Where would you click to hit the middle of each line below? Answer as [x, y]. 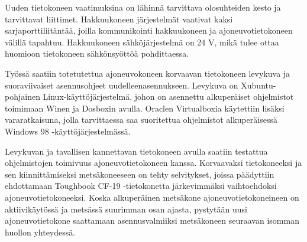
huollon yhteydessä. [40, 232]
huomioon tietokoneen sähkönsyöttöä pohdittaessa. [97, 53]
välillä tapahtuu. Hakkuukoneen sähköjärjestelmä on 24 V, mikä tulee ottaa [142, 42]
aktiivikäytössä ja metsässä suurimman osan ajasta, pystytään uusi [126, 209]
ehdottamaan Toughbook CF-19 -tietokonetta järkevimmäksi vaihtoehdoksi [141, 186]
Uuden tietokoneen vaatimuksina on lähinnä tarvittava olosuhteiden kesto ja [143, 7]
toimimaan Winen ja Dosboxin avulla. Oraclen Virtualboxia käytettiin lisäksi [145, 108]
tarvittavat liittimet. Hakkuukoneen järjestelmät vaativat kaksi [119, 19]
